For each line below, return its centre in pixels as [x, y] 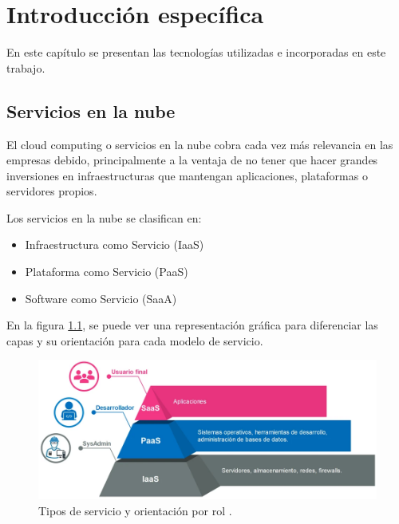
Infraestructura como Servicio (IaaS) [115, 244]
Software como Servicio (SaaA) [101, 298]
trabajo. [26, 67]
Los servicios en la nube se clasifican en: [104, 217]
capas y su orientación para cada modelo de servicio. [135, 340]
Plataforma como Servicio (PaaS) [107, 272]
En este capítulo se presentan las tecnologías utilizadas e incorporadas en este [196, 52]
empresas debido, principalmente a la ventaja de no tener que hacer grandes [192, 160]
